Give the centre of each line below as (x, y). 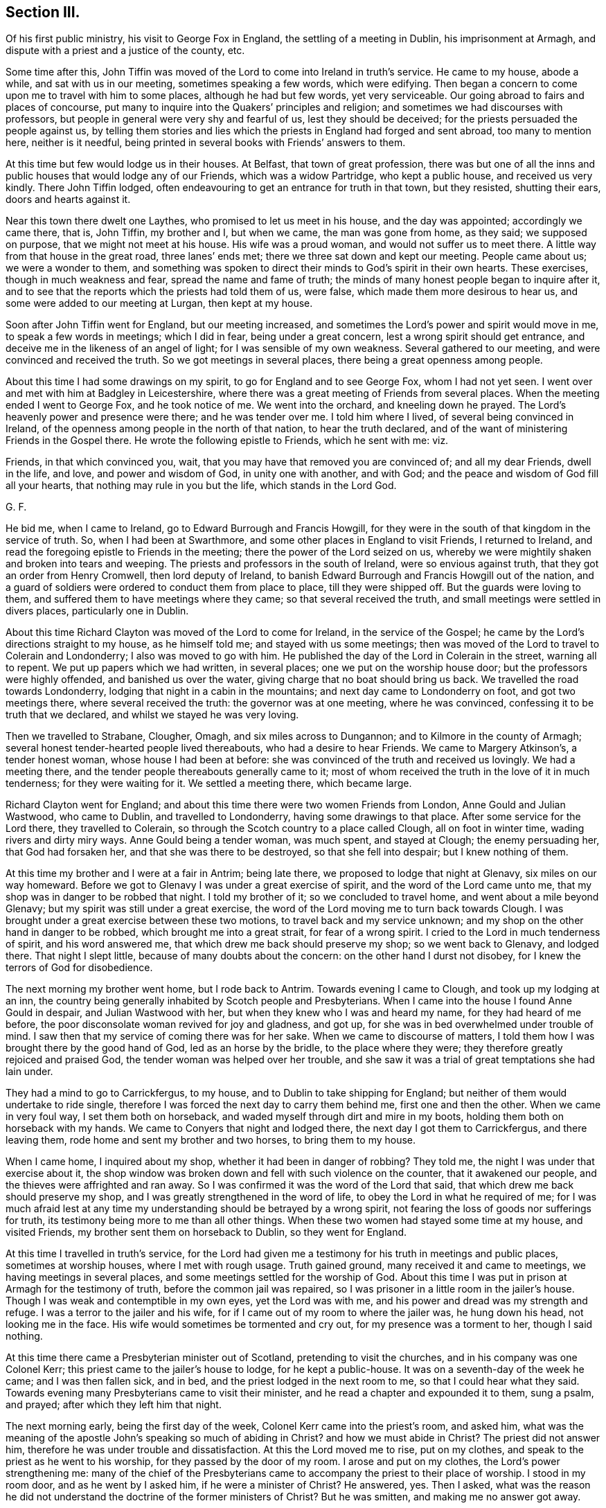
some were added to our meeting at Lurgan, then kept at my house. (159, 303)
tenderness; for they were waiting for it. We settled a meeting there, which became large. (209, 783)
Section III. (43, 12)
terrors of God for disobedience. (79, 968)
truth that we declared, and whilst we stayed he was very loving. (152, 715)
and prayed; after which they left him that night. (114, 1405)
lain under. (29, 1072)
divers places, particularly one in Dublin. (97, 611)
